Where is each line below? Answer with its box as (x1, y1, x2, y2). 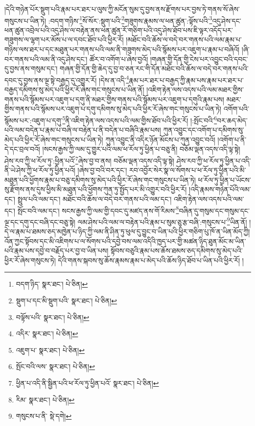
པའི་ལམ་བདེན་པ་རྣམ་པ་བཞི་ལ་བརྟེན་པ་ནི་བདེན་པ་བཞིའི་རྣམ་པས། (4, 125, 161, 135)
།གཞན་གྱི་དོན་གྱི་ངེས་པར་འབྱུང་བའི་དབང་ (150, 53, 248, 64)
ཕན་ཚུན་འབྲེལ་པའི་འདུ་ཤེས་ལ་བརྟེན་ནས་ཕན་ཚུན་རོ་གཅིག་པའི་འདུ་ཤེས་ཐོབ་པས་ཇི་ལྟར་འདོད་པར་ (4, 25, 233, 35)
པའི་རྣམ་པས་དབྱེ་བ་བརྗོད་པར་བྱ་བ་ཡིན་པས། (4, 245, 109, 256)
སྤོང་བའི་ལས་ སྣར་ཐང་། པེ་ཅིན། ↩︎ (16, 361, 95, 372)
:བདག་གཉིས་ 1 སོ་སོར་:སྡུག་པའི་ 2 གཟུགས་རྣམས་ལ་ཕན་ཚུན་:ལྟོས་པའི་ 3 (48, 14, 212, 26)
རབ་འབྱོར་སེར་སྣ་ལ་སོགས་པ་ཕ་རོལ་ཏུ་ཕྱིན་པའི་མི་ (129, 165, 246, 175)
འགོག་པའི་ (223, 104, 249, 114)
